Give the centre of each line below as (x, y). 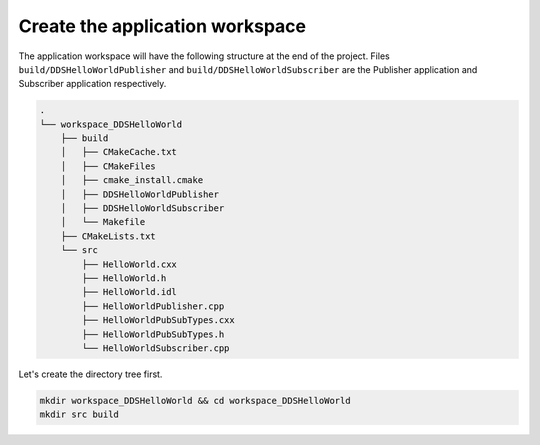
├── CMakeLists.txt (108, 236)
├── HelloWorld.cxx (129, 264)
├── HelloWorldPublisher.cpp (153, 306)
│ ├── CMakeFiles (108, 166)
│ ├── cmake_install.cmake (132, 180)
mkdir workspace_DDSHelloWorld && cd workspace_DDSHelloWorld (195, 400)
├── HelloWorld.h (124, 278)
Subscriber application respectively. (92, 84)
